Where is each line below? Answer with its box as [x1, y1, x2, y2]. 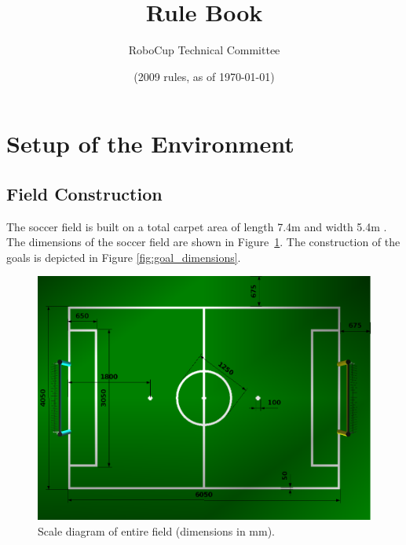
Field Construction [6, 181, 163, 205]
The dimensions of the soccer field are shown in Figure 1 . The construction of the [6, 234, 401, 250]
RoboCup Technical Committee [128, 42, 280, 58]
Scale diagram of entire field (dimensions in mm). [38, 522, 276, 539]
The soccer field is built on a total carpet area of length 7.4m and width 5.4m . [6, 218, 387, 234]
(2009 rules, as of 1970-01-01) [134, 68, 275, 84]
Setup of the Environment [6, 127, 294, 160]
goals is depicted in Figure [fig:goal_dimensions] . [6, 249, 241, 265]
